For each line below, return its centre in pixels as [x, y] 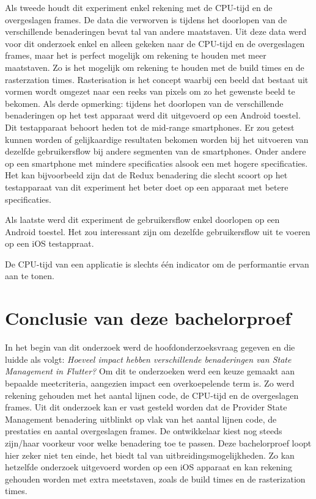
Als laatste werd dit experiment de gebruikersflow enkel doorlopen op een [142, 220]
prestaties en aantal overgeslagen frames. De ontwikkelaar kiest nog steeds [144, 431]
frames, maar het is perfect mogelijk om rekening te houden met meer [136, 55]
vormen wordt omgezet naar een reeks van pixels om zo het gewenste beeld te [150, 91]
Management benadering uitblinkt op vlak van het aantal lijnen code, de [141, 419]
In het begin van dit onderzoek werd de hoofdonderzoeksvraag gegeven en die [150, 347]
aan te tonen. [30, 276]
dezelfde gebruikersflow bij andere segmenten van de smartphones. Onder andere [156, 151]
